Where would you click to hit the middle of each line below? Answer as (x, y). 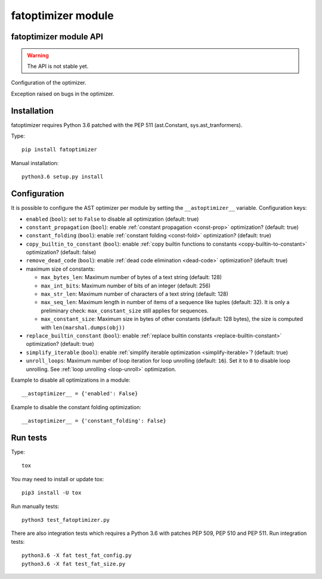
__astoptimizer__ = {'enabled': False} (80, 394)
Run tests (29, 437)
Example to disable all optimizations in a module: (71, 380)
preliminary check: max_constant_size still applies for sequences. (125, 311)
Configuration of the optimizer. (49, 83)
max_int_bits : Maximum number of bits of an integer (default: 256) (126, 286)
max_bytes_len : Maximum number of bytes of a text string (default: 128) (131, 277)
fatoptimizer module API (57, 37)
